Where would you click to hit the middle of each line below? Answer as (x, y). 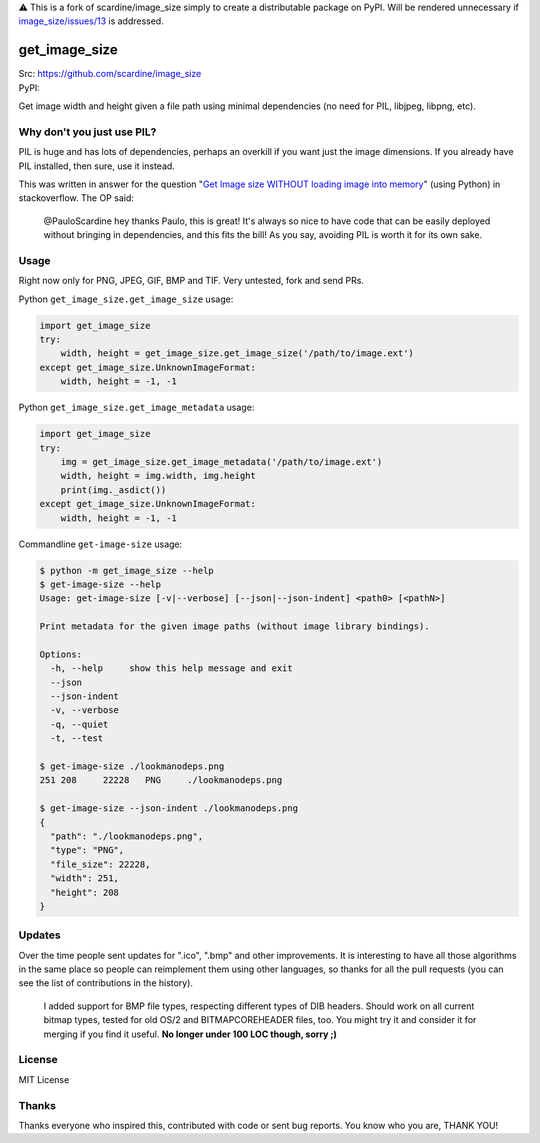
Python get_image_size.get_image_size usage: (126, 299)
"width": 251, (85, 878)
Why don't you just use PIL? (87, 132)
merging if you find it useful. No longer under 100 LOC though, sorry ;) (190, 1034)
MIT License (44, 1079)
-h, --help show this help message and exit (172, 668)
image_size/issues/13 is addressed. (91, 21)
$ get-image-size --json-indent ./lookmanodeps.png (169, 808)
